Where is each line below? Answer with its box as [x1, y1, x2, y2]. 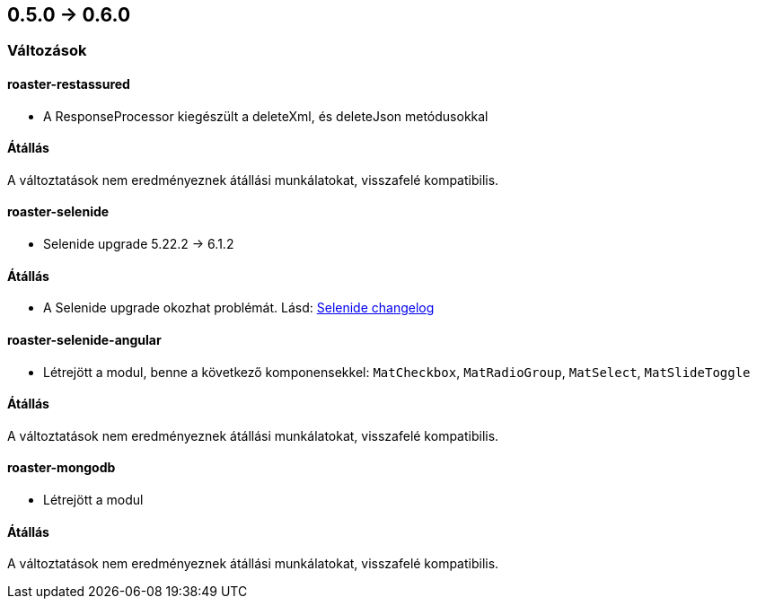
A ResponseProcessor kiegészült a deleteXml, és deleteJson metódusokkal [43, 108, 489, 124]
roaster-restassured [7, 76, 130, 92]
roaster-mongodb [7, 460, 116, 476]
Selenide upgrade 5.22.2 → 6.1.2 [43, 236, 234, 252]
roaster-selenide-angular [7, 331, 162, 347]
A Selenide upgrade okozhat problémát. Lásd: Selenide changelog [43, 300, 435, 316]
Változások [7, 41, 87, 60]
